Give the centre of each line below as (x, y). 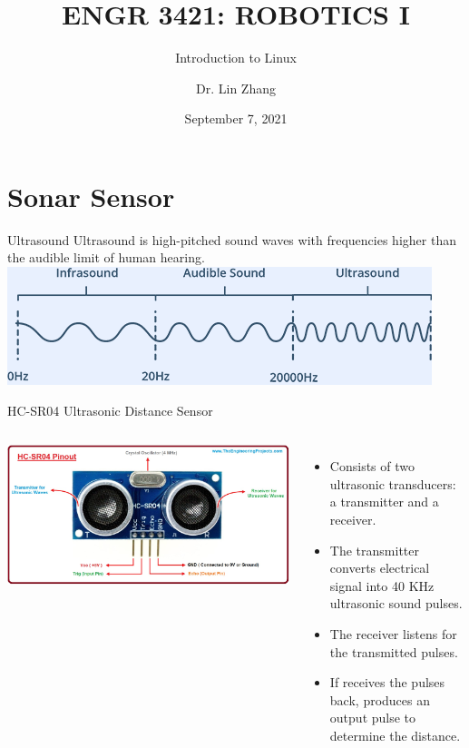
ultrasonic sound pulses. (396, 603)
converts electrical (380, 568)
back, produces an (380, 699)
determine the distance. (395, 735)
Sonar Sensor (91, 196)
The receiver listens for (393, 633)
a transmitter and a (384, 502)
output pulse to (373, 718)
